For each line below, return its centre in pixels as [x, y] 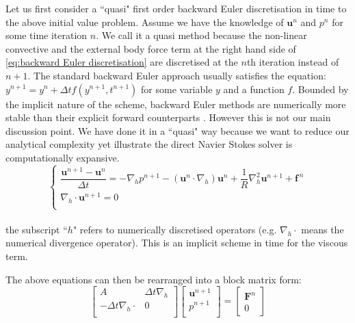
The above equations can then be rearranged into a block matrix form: [154, 279]
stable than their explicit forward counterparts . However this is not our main [168, 117]
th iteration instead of [293, 62]
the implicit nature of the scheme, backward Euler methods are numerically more [176, 104]
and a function [254, 89]
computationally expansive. [63, 157]
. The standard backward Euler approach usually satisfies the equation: [177, 75]
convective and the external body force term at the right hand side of [151, 48]
